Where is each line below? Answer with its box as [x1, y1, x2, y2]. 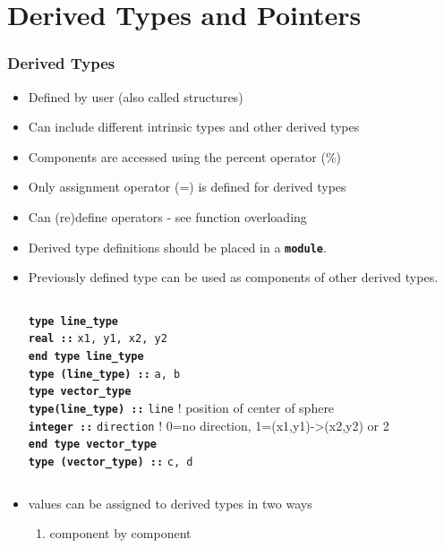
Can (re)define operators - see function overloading [28, 207, 307, 226]
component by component [49, 524, 192, 543]
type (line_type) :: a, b [28, 367, 181, 381]
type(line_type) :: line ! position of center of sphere [28, 398, 335, 417]
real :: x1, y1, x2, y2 [28, 332, 167, 346]
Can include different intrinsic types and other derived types [28, 117, 360, 136]
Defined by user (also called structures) [28, 87, 243, 106]
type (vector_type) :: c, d [28, 456, 193, 469]
